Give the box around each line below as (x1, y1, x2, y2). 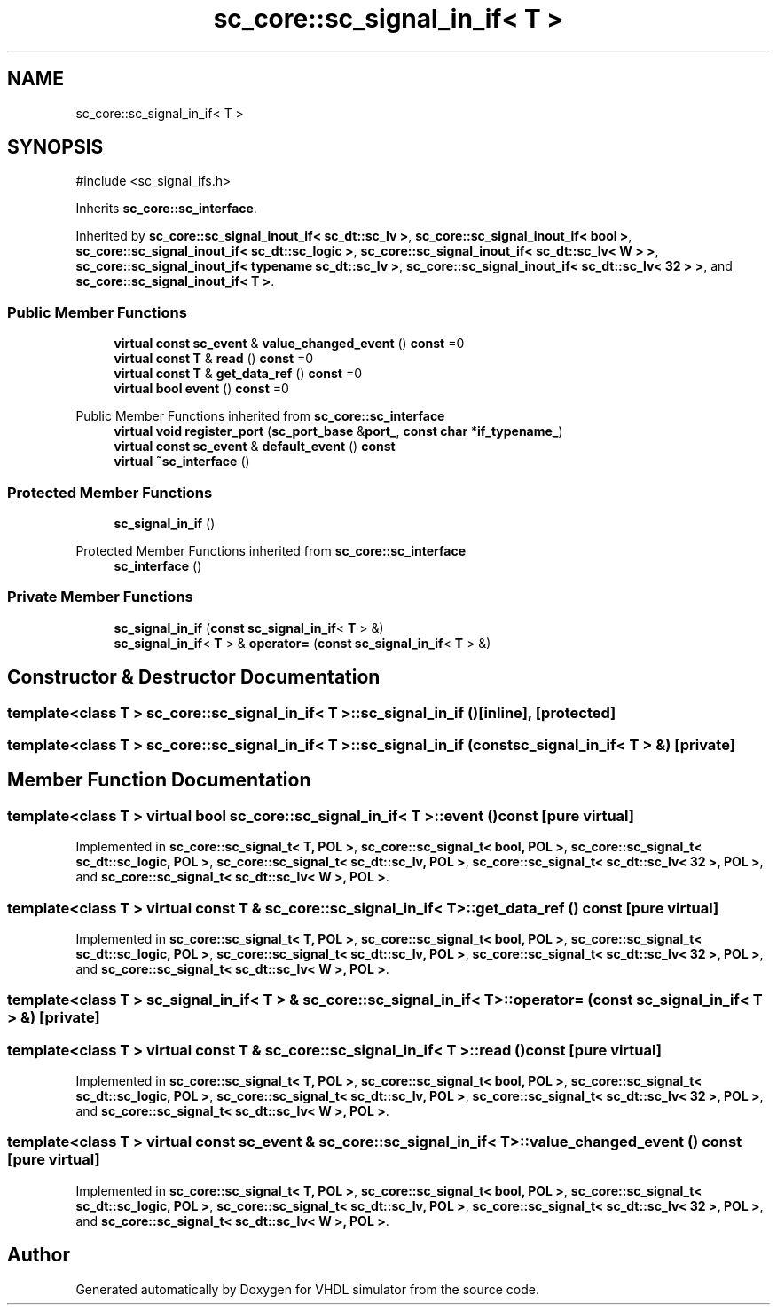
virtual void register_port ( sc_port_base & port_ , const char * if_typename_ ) (114, 423, 563, 439)
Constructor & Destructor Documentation (7, 666, 381, 689)
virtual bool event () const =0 (114, 381, 289, 397)
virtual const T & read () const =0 (114, 351, 314, 367)
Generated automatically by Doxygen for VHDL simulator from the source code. (75, 1281, 540, 1297)
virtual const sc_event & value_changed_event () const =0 (114, 336, 465, 352)
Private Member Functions (7, 588, 193, 606)
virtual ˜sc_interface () (114, 454, 250, 470)
